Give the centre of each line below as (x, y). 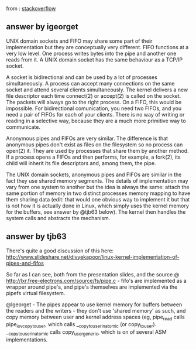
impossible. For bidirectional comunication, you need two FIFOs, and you (94, 108)
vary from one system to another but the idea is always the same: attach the (98, 187)
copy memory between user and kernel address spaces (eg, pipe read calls (96, 317)
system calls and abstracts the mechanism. (58, 218)
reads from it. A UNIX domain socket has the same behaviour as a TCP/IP (94, 59)
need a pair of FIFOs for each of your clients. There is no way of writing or (95, 114)
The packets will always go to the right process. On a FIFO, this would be (94, 102)
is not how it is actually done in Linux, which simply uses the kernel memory (97, 206)
